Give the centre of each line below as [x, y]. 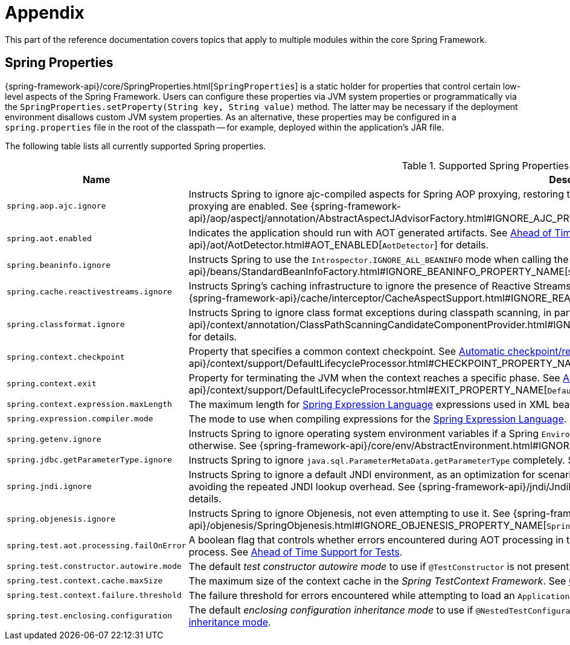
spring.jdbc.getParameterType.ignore [89, 460]
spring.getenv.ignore [54, 439]
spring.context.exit [52, 384]
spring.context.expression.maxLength [89, 404]
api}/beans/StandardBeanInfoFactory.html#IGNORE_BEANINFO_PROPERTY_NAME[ [378, 271]
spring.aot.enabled [49, 239]
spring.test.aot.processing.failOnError [97, 546]
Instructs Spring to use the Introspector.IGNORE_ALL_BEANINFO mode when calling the [379, 259]
